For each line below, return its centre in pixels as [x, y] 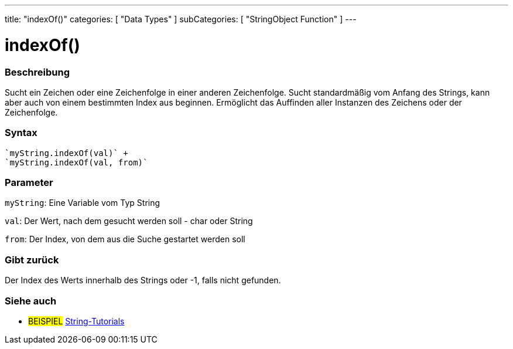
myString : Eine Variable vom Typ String [83, 203]
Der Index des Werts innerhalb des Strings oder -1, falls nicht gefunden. [143, 280]
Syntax [21, 133]
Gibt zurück [32, 260]
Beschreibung [37, 72]
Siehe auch [31, 301]
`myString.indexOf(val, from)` [76, 162]
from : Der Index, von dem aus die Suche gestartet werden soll [125, 239]
